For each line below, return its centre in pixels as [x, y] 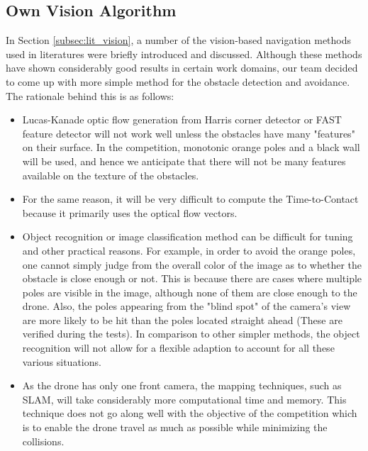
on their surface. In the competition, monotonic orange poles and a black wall [191, 147]
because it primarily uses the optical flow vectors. [130, 212]
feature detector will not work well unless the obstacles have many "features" [189, 133]
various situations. [62, 361]
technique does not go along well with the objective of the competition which [190, 413]
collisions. [43, 441]
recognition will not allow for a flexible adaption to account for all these [178, 348]
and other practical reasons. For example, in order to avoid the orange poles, [189, 250]
